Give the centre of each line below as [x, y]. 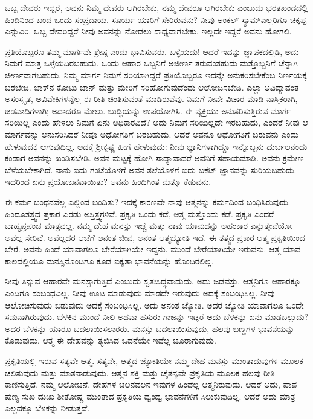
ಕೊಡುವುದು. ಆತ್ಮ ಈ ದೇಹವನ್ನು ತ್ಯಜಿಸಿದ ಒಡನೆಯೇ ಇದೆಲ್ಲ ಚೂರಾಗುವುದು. [111, 340]
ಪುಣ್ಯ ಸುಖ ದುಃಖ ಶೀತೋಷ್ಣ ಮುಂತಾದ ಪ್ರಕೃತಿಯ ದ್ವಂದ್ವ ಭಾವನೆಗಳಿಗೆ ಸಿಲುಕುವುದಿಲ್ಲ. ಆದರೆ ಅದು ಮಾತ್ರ [150, 396]
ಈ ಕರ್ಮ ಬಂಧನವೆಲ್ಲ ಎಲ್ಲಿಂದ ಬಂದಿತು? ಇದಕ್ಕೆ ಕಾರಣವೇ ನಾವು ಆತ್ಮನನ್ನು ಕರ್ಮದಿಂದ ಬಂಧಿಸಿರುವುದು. [148, 201]
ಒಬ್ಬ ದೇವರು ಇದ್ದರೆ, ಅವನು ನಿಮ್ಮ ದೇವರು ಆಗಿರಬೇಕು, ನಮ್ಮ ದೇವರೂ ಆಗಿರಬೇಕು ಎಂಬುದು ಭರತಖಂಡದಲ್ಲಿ [156, 7]
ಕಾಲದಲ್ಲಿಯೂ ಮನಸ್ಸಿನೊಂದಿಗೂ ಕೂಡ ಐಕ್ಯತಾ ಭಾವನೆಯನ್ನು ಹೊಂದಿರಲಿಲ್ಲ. [109, 261]
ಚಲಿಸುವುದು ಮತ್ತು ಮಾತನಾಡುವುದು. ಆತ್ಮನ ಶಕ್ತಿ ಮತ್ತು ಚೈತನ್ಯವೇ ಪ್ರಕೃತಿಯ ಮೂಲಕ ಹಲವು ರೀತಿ [140, 372]
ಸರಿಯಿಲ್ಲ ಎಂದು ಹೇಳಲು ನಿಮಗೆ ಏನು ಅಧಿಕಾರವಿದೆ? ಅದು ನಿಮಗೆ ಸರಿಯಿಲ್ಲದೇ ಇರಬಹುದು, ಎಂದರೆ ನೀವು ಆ [156, 122]
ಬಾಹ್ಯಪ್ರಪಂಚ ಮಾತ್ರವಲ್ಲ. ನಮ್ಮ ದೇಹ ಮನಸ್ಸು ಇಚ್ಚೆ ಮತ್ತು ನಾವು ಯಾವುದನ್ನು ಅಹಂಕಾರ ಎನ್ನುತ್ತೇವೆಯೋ [149, 225]
